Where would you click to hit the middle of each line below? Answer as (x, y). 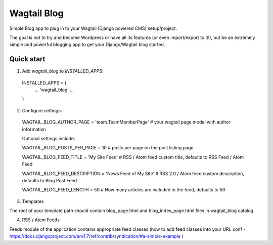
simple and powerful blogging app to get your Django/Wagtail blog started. (87, 45)
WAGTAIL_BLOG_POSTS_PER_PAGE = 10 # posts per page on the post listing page (108, 148)
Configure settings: (42, 110)
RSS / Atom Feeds (41, 220)
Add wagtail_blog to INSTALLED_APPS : (63, 71)
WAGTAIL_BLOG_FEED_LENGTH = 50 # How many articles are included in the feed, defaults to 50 (124, 190)
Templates (33, 201)
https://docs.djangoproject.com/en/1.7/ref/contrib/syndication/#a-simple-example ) (97, 236)
